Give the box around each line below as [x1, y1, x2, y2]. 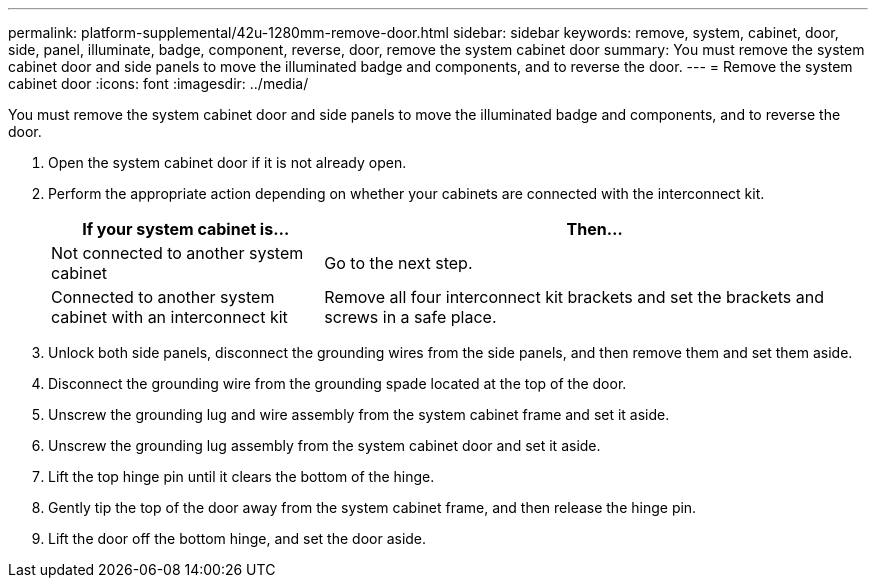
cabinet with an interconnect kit [51, 307, 288, 327]
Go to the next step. [324, 253, 473, 273]
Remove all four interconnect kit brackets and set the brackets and [324, 287, 824, 307]
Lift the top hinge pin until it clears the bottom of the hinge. [48, 468, 435, 485]
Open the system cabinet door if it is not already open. [48, 154, 407, 171]
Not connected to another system [51, 243, 304, 263]
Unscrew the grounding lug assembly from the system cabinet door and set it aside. [48, 437, 601, 454]
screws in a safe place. [324, 307, 497, 327]
